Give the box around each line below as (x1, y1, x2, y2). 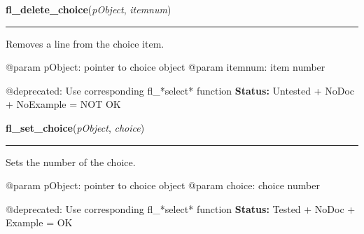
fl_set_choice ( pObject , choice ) (6, 120, 145, 135)
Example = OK (6, 215, 73, 230)
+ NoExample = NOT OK (6, 97, 121, 111)
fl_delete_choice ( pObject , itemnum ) (6, 2, 171, 16)
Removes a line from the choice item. (6, 36, 164, 50)
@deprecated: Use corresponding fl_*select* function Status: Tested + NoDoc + (6, 201, 356, 216)
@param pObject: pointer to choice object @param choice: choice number (6, 178, 320, 193)
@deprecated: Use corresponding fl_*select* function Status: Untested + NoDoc (6, 83, 355, 97)
